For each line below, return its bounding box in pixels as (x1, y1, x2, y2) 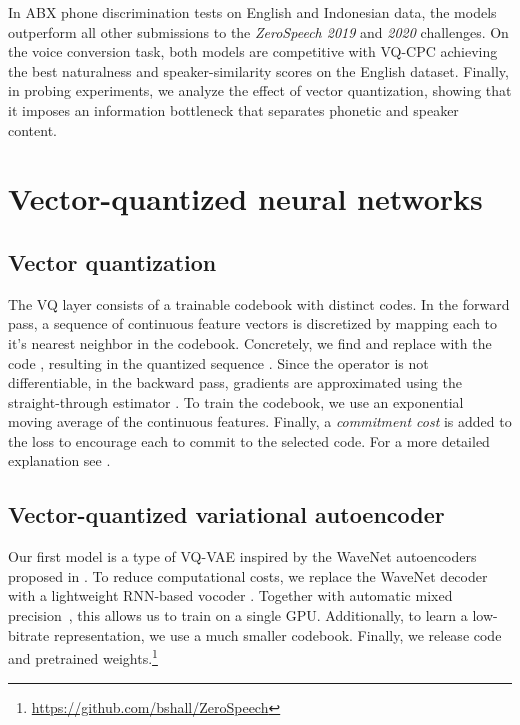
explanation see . (8, 450, 111, 471)
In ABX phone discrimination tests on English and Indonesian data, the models (8, 2, 497, 22)
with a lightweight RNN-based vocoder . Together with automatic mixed (8, 585, 453, 606)
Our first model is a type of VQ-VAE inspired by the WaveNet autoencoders (8, 546, 477, 567)
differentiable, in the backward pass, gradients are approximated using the (8, 372, 462, 393)
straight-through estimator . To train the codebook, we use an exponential (8, 391, 464, 412)
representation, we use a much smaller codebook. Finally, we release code (53, 624, 502, 645)
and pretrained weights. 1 (8, 645, 158, 668)
